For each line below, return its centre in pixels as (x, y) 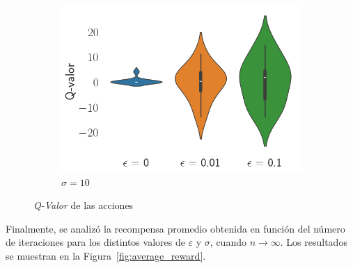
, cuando (228, 242)
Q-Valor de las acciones (84, 205)
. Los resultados (314, 242)
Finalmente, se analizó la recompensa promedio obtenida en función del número (175, 228)
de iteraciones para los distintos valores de (95, 242)
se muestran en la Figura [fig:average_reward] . (106, 255)
